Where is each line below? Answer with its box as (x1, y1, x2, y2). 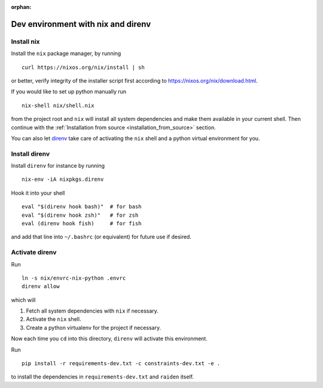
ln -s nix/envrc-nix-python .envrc (22, 274, 126, 281)
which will (11, 296, 36, 304)
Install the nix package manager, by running (11, 50, 121, 57)
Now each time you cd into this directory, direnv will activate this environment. (11, 335, 208, 342)
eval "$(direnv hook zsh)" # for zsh (22, 211, 139, 219)
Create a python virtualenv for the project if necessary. (26, 324, 161, 331)
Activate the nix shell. (26, 316, 81, 323)
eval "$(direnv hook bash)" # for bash (22, 204, 142, 210)
